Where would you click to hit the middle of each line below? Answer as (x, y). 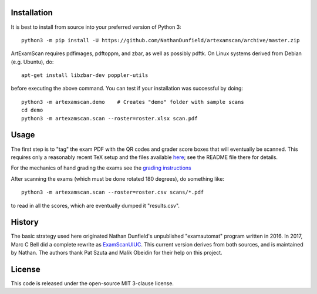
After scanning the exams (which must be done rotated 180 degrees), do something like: (117, 178)
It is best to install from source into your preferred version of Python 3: (96, 27)
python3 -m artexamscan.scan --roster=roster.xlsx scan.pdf (109, 118)
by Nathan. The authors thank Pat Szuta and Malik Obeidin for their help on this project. (117, 253)
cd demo (32, 110)
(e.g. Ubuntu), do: (32, 62)
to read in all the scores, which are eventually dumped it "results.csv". (95, 205)
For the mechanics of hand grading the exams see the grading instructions (101, 168)
